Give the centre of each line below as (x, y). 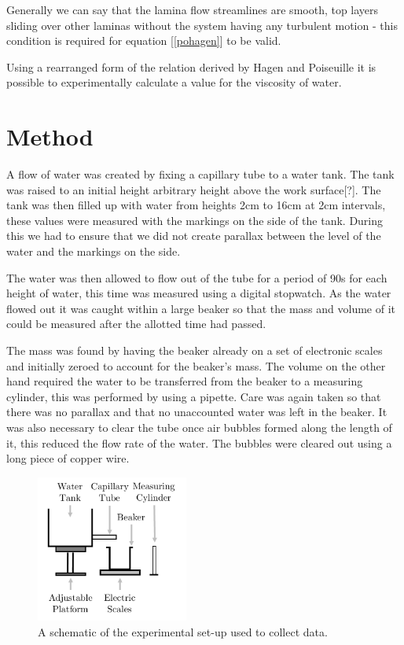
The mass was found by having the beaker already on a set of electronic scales (195, 350)
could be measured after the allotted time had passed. (136, 324)
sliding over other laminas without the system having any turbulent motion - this (202, 25)
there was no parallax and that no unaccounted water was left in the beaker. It (197, 412)
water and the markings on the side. (94, 251)
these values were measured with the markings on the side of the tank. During (195, 220)
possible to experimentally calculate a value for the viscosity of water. (174, 82)
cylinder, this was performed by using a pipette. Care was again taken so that (194, 396)
